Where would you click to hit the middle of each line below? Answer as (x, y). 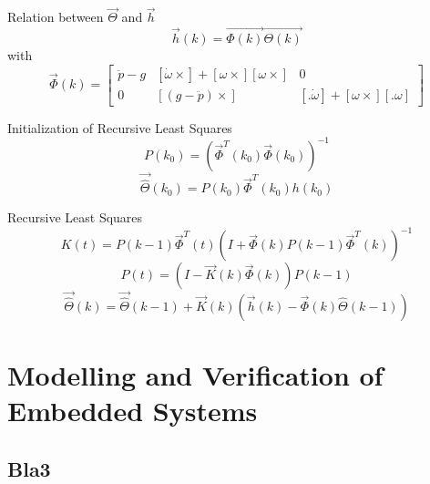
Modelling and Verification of (195, 374)
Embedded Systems (133, 411)
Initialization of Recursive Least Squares (120, 127)
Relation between (56, 17)
